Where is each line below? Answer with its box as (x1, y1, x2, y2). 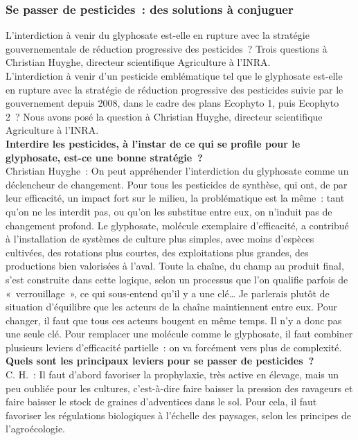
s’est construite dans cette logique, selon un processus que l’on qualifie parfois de (6, 272, 348, 286)
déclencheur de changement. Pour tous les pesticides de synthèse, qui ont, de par (6, 177, 348, 191)
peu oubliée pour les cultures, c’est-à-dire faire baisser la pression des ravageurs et (6, 380, 353, 395)
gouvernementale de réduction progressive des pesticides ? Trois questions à (6, 41, 328, 55)
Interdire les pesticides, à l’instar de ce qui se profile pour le (6, 136, 301, 150)
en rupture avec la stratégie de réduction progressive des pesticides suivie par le (6, 82, 343, 96)
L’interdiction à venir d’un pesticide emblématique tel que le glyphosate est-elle (6, 69, 343, 82)
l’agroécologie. (6, 421, 65, 436)
